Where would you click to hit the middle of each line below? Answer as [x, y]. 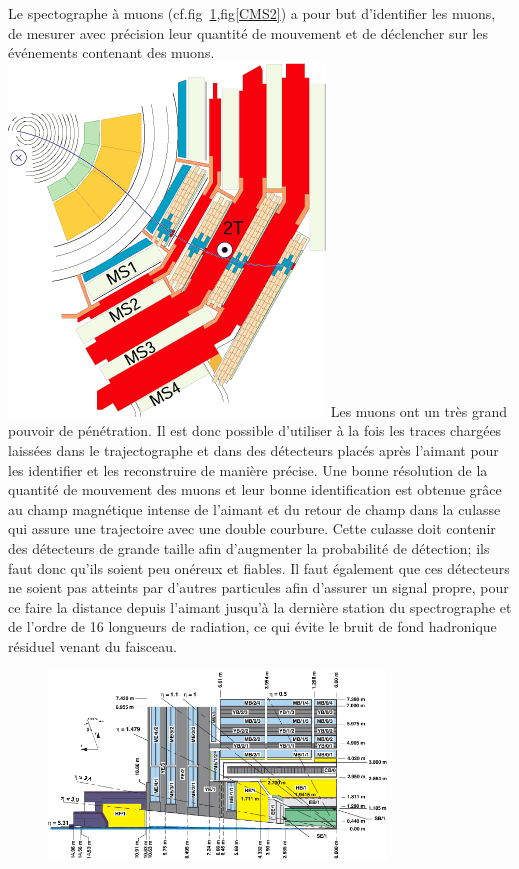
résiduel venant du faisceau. [92, 645]
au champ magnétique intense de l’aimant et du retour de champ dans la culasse [254, 508]
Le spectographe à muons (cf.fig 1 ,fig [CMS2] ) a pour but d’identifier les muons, [252, 13]
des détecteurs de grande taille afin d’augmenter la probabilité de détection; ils [249, 547]
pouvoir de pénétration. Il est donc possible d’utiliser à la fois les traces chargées [255, 430]
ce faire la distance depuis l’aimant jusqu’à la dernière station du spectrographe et [260, 606]
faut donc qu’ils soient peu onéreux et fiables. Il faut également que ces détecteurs [259, 567]
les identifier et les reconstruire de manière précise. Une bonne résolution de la [248, 469]
